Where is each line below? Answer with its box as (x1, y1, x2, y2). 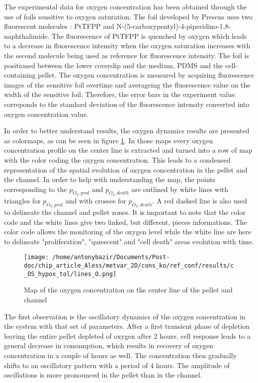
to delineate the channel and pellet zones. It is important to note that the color (4, 207, 246, 217)
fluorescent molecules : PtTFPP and (4, 21, 114, 31)
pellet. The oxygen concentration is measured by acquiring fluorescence (38, 70, 255, 80)
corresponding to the (4, 184, 67, 194)
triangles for (4, 195, 41, 205)
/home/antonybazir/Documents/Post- (52, 254, 170, 261)
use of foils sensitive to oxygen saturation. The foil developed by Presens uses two (4, 11, 253, 21)
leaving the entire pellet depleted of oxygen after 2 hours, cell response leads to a (4, 330, 251, 341)
